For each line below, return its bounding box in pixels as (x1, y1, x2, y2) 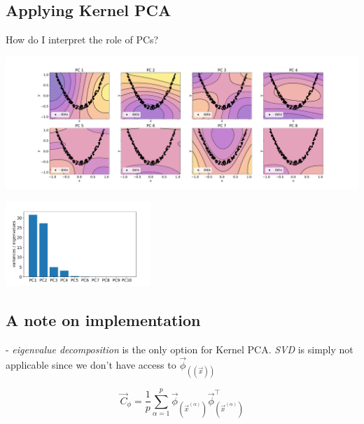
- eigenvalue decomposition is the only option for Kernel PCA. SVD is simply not (6, 342, 353, 357)
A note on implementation (6, 309, 201, 331)
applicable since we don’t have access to (6, 357, 176, 372)
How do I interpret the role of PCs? (6, 32, 159, 47)
